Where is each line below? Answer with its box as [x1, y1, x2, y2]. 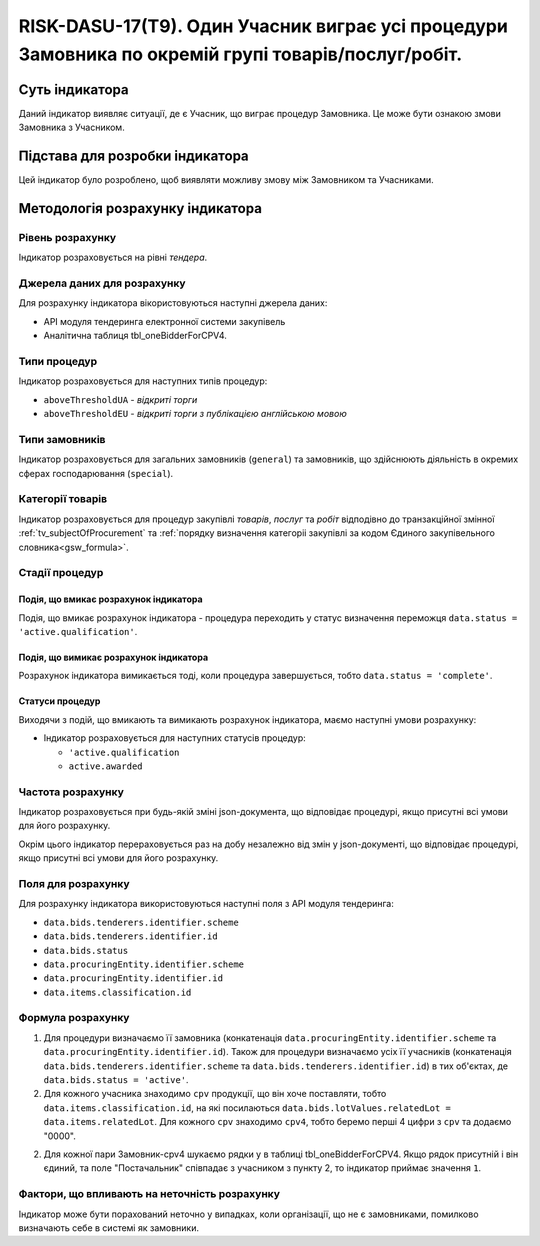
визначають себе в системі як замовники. [18, 1221, 200, 1234]
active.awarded [68, 760, 144, 772]
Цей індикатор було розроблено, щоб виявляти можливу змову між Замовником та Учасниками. [18, 174, 434, 186]
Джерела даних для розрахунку [18, 276, 186, 290]
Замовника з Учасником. [18, 121, 125, 134]
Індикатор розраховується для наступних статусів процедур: [43, 732, 307, 744]
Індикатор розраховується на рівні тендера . [18, 251, 208, 264]
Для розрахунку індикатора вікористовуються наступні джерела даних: [18, 297, 328, 309]
